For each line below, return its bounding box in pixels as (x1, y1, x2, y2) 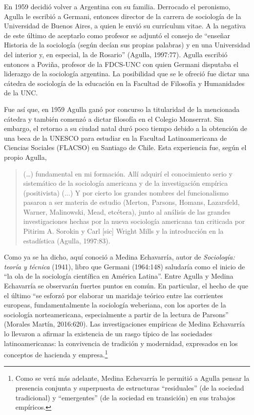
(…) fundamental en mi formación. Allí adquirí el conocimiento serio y (23, 168, 233, 178)
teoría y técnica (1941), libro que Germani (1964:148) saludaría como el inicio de (4, 261, 245, 271)
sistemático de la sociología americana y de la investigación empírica (23, 178, 228, 188)
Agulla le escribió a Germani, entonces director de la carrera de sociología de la (4, 11, 241, 21)
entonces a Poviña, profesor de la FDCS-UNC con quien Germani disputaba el (4, 59, 239, 69)
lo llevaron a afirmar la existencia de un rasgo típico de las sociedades (4, 328, 212, 338)
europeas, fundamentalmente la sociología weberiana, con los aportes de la (4, 300, 226, 310)
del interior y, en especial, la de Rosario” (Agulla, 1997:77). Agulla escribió (4, 49, 228, 59)
